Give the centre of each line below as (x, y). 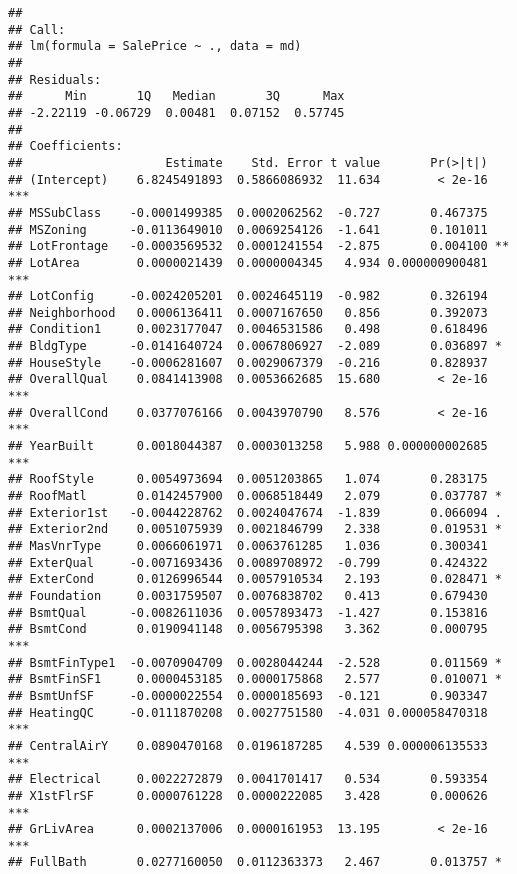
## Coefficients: (65, 146)
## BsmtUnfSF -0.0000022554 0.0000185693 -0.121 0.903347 (248, 695)
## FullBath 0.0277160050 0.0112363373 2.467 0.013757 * (255, 862)
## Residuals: (55, 79)
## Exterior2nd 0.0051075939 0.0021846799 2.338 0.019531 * (255, 529)
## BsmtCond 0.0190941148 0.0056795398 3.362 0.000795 (248, 629)
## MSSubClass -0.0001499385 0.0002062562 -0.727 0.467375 (248, 212)
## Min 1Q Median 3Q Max (176, 96)
